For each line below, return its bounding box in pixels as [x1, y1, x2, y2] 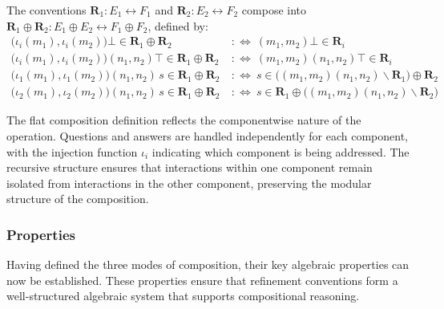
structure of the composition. [6, 190, 149, 207]
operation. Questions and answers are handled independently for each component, [6, 127, 409, 144]
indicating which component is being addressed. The [151, 143, 410, 160]
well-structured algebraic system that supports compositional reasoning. [6, 287, 360, 304]
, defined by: [147, 17, 208, 34]
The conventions [6, 2, 87, 18]
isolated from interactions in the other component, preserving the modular [6, 174, 372, 191]
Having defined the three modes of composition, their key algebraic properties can [6, 256, 410, 273]
